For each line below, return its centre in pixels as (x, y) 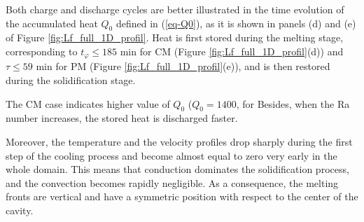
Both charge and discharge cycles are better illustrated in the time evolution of (175, 9)
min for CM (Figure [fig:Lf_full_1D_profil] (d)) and (232, 51)
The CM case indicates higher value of (88, 103)
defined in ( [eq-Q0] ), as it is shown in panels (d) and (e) (236, 23)
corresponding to (42, 51)
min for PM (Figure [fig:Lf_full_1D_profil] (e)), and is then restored (183, 66)
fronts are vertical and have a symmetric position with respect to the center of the (182, 196)
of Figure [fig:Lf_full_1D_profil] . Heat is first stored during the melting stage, (175, 37)
